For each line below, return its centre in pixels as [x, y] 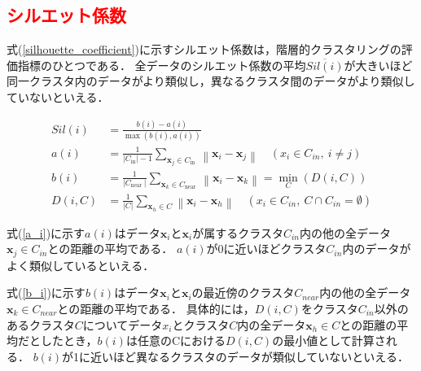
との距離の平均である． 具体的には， [156, 308]
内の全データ [272, 324]
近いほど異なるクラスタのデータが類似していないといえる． [249, 356]
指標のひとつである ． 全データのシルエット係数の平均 [162, 65]
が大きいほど [378, 65]
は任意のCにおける [176, 340]
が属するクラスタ [238, 232]
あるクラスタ [41, 324]
